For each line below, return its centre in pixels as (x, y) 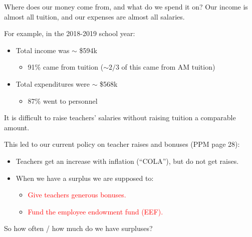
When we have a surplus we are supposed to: (85, 178)
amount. (17, 127)
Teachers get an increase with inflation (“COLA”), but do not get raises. (127, 161)
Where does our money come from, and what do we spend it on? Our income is (126, 7)
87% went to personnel (63, 100)
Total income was (43, 50)
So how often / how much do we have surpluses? (78, 228)
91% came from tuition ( (66, 67)
